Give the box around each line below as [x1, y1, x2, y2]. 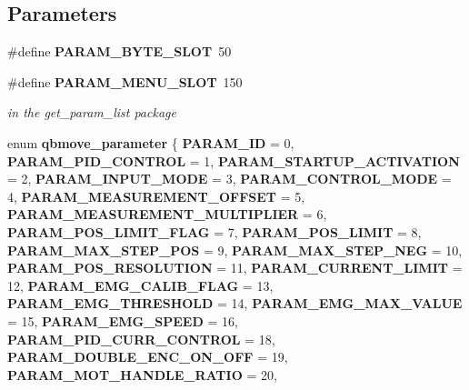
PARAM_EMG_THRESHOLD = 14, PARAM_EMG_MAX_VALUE [7, 294, 463, 313]
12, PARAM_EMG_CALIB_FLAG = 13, [7, 275, 274, 295]
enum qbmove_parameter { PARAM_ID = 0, [7, 133, 294, 152]
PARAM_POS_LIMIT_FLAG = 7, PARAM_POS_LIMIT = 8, [7, 222, 422, 241]
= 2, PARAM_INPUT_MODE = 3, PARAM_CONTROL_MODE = [7, 169, 452, 188]
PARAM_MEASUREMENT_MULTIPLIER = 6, [7, 205, 327, 224]
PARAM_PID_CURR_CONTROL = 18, [7, 329, 275, 348]
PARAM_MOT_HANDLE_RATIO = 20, [7, 365, 277, 384]
